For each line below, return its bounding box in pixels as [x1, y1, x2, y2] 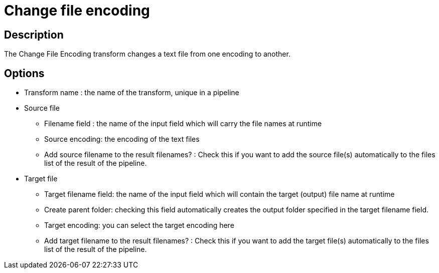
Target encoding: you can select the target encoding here [44, 221, 234, 230]
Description [4, 28, 64, 41]
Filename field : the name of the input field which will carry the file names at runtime [44, 119, 322, 128]
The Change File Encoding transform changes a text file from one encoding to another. [4, 50, 290, 59]
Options [4, 67, 45, 80]
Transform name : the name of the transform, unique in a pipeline [24, 88, 239, 97]
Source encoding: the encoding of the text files [44, 135, 200, 144]
